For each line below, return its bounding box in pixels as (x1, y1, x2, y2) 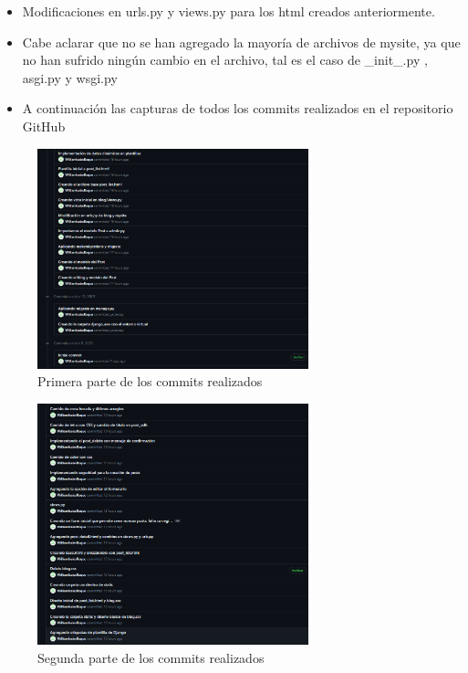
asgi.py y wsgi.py (22, 68, 118, 87)
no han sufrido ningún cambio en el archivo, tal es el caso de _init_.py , (22, 50, 428, 69)
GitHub (22, 116, 66, 135)
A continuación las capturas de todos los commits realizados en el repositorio (22, 99, 453, 118)
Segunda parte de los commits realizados (37, 647, 265, 667)
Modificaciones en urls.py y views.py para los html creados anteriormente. (22, 2, 435, 20)
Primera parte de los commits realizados (37, 372, 263, 391)
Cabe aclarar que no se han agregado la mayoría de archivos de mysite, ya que (22, 32, 461, 51)
